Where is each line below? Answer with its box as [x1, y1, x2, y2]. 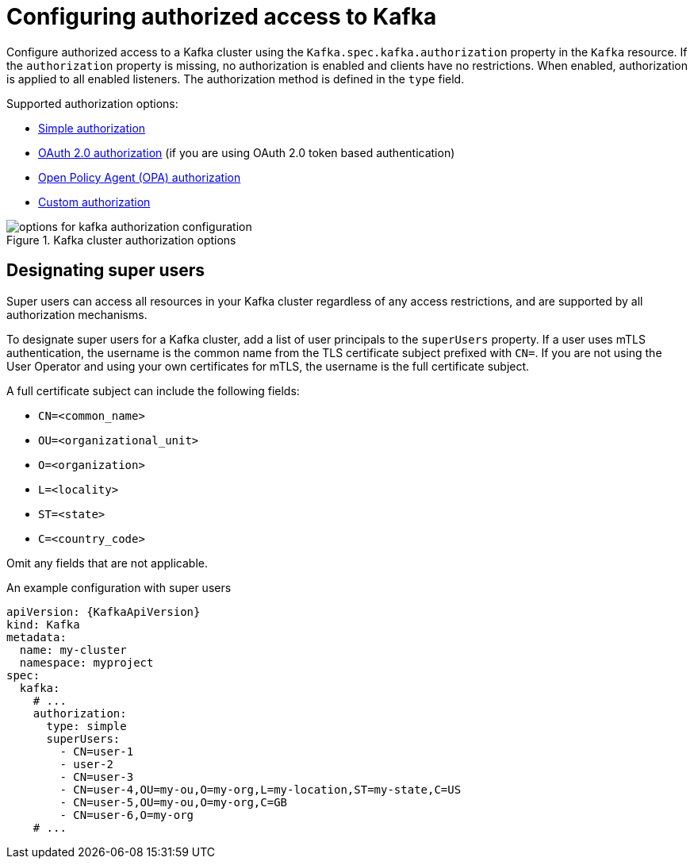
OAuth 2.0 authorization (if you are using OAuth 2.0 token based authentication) [38, 145, 455, 160]
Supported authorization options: [6, 96, 178, 110]
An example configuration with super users [6, 580, 232, 594]
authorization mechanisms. [6, 307, 148, 321]
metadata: [6, 630, 67, 644]
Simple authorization [38, 121, 146, 135]
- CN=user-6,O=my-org [59, 808, 194, 821]
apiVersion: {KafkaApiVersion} [6, 605, 201, 618]
